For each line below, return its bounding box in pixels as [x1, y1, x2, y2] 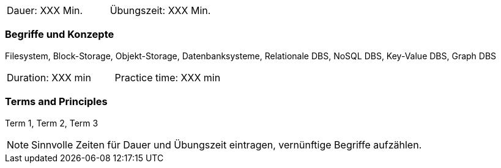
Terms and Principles [5, 95, 108, 108]
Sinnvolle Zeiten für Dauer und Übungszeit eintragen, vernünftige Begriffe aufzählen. [31, 138, 422, 151]
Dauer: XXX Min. [7, 4, 83, 16]
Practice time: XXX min [114, 71, 221, 84]
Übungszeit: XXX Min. [109, 4, 211, 16]
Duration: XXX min [7, 71, 91, 84]
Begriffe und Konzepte [5, 28, 114, 41]
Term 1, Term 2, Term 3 [5, 117, 98, 128]
